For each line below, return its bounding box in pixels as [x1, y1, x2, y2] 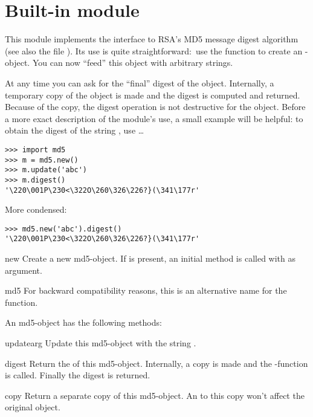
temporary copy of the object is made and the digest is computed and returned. [5, 88, 300, 101]
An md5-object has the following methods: [5, 316, 162, 329]
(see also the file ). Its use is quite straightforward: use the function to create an [5, 44, 303, 57]
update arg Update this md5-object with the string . [5, 337, 196, 349]
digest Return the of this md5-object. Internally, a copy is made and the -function [5, 357, 308, 369]
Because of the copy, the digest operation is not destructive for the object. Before [5, 100, 306, 113]
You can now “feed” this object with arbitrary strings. [32, 56, 233, 69]
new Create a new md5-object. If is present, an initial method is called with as [5, 252, 296, 265]
